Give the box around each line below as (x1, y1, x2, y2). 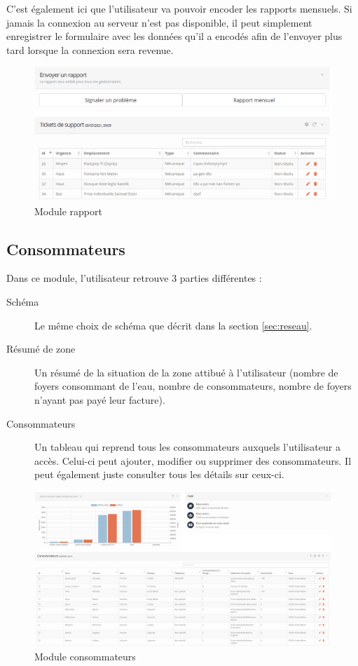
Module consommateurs (34, 648, 136, 663)
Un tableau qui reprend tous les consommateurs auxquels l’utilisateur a (34, 440, 340, 454)
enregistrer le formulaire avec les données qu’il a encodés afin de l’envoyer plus (6, 29, 343, 43)
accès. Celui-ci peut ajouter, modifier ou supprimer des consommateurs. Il (34, 453, 352, 468)
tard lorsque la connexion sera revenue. (6, 42, 174, 57)
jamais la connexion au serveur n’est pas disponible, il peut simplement (6, 15, 312, 29)
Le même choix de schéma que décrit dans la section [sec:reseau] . (34, 318, 312, 332)
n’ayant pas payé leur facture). (34, 393, 165, 407)
